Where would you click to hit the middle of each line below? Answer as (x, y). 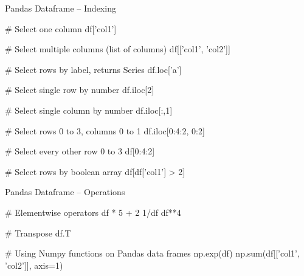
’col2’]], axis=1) (34, 265)
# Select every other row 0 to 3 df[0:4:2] (80, 151)
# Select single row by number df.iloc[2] (80, 90)
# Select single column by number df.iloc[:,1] (89, 110)
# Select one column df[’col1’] (61, 28)
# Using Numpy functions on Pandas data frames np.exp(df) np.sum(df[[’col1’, (152, 253)
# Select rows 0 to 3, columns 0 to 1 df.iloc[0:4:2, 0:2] (105, 130)
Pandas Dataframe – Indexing (60, 8)
